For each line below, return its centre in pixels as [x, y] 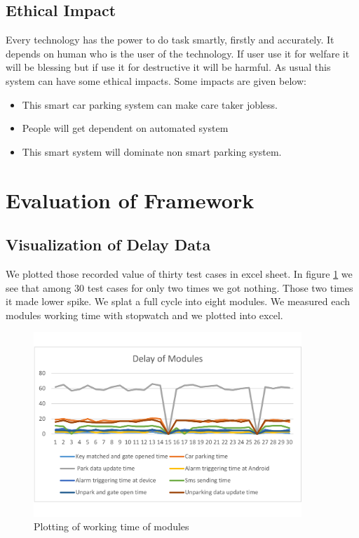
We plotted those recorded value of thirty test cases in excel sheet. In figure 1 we [179, 273]
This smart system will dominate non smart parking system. [152, 151]
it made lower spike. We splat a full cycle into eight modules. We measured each [178, 301]
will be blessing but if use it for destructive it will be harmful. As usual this [168, 67]
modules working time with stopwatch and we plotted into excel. [144, 315]
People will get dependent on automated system [125, 128]
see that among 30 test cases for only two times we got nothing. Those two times [179, 287]
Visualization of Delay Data [108, 244]
